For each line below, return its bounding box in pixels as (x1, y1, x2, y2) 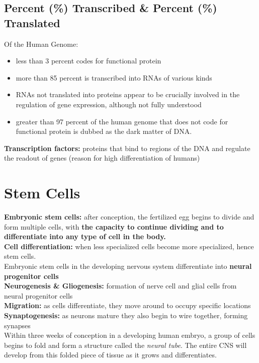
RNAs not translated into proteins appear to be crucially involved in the (16, 89, 240, 100)
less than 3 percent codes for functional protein (16, 55, 161, 66)
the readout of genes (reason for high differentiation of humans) (4, 153, 200, 163)
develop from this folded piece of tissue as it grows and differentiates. (4, 349, 217, 360)
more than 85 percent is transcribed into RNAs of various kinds (16, 72, 212, 83)
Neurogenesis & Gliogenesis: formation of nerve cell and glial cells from (4, 280, 237, 291)
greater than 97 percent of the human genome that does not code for (16, 116, 228, 126)
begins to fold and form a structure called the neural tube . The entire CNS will (4, 339, 247, 350)
